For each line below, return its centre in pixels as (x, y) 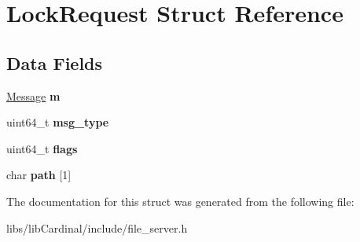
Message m (33, 95)
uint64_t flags (42, 148)
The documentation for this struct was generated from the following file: (180, 201)
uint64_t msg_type (58, 122)
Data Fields (55, 62)
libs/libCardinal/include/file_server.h (97, 227)
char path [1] (39, 175)
